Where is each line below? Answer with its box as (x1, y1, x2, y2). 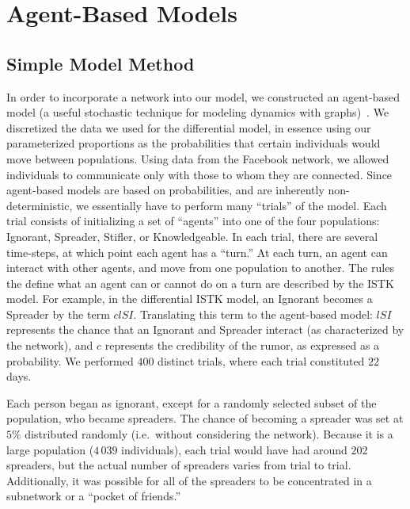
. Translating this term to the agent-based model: (133, 305, 373, 322)
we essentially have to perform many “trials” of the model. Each (76, 197, 387, 213)
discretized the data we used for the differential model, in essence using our (6, 119, 371, 136)
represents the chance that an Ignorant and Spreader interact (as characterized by (6, 321, 404, 338)
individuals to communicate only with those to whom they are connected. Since (6, 166, 393, 182)
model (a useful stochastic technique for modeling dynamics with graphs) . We (6, 104, 389, 121)
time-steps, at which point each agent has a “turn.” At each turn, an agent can (6, 243, 388, 260)
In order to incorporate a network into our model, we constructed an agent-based (6, 88, 401, 105)
